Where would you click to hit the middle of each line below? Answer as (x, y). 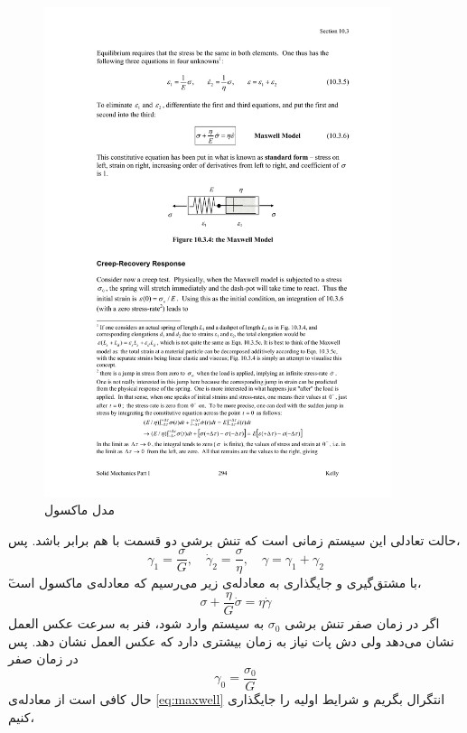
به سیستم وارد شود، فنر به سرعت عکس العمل (136, 623)
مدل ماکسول (80, 510)
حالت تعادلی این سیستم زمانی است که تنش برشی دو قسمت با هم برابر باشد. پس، (234, 539)
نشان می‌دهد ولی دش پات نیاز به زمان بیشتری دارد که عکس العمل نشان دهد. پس (231, 640)
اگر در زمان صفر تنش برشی (362, 623)
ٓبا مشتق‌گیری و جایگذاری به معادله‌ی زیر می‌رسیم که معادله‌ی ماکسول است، (215, 583)
